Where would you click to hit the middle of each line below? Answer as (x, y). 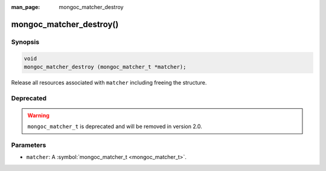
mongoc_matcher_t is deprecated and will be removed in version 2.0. (115, 126)
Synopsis (25, 42)
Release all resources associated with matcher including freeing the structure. (109, 82)
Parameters (29, 145)
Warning (38, 115)
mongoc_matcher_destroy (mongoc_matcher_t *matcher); (105, 67)
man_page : (26, 7)
